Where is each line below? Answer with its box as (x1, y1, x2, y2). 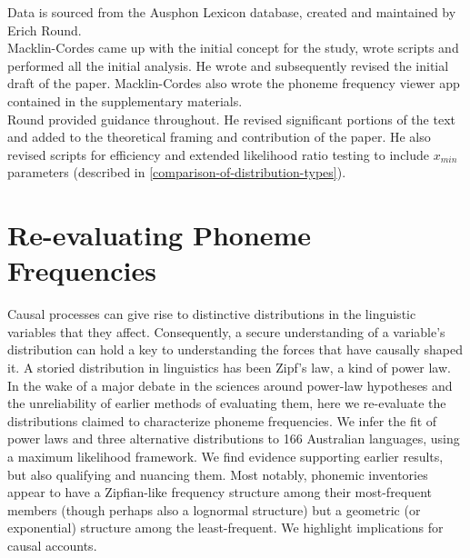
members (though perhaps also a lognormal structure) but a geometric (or (7, 500, 421, 519)
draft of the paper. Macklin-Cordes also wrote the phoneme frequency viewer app (7, 74, 460, 93)
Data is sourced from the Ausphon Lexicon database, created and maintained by (7, 3, 456, 21)
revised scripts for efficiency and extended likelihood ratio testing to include (7, 144, 430, 164)
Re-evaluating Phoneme (7, 216, 312, 254)
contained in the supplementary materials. (7, 91, 243, 110)
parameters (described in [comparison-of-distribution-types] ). (7, 163, 346, 182)
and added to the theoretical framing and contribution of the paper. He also (7, 127, 431, 146)
